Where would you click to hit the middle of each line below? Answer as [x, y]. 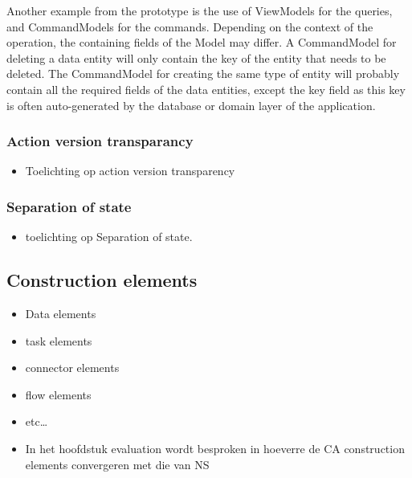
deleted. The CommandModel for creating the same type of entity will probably [203, 74]
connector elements [72, 368]
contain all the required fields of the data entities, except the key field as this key [206, 89]
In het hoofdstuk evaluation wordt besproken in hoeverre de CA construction [215, 448]
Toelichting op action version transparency [130, 171]
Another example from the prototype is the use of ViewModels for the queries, [200, 10]
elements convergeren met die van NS [117, 464]
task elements [59, 340]
